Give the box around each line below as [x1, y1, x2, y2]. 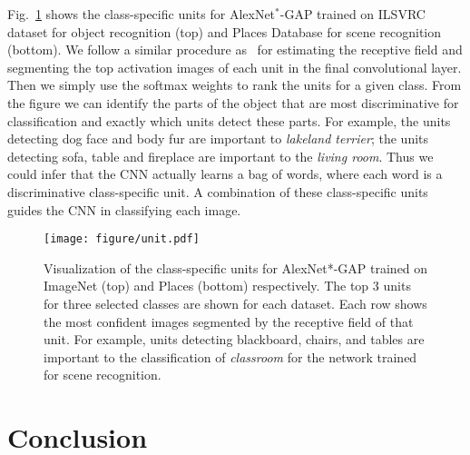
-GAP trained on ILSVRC [279, 5, 426, 23]
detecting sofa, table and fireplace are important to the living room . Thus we [7, 146, 434, 165]
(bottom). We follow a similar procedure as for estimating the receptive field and [7, 40, 463, 59]
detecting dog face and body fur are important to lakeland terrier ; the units [7, 129, 429, 148]
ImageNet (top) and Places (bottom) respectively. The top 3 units [44, 276, 411, 295]
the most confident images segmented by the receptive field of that [44, 312, 414, 331]
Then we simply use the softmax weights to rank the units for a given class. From [7, 75, 462, 94]
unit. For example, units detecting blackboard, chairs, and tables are [44, 330, 425, 349]
